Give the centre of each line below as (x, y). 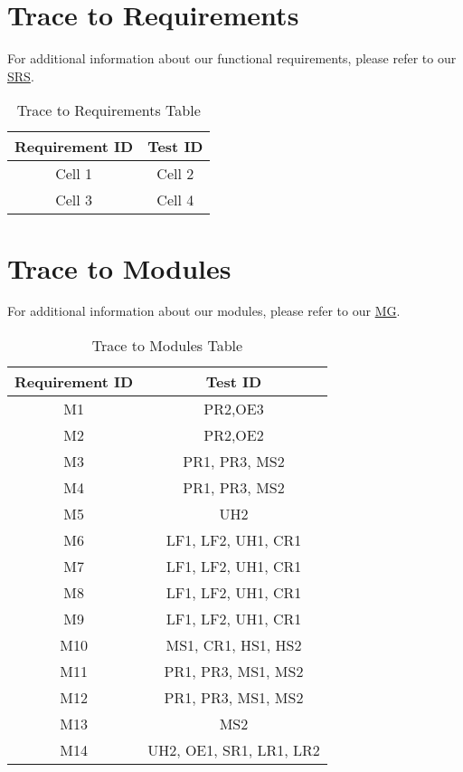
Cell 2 (175, 174)
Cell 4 (175, 200)
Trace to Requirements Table (109, 110)
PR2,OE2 (234, 435)
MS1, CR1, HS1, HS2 (234, 645)
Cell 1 (74, 174)
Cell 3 (74, 200)
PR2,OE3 (234, 409)
